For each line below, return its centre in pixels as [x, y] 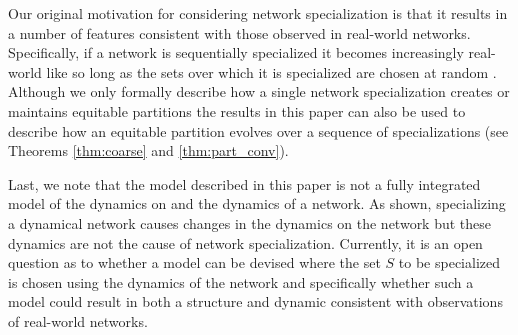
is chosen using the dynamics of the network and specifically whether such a [241, 281]
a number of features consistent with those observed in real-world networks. [239, 32]
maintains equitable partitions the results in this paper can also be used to [237, 110]
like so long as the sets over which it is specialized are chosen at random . [271, 71]
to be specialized [449, 262]
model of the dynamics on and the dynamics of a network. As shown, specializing [257, 203]
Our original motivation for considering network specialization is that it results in [258, 13]
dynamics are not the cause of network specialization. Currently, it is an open [245, 242]
